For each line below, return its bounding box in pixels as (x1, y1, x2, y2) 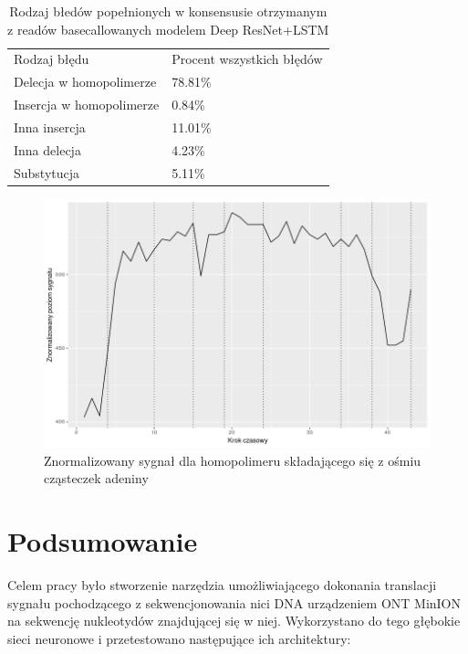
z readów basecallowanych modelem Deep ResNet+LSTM (7, 19, 329, 38)
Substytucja (14, 163, 80, 182)
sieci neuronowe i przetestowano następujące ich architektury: (7, 628, 351, 648)
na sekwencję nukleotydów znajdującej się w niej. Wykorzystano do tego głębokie (7, 611, 461, 630)
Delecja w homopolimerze (14, 72, 157, 91)
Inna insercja (14, 117, 86, 136)
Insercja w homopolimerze (14, 95, 160, 114)
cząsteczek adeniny (44, 469, 149, 488)
